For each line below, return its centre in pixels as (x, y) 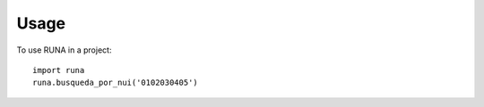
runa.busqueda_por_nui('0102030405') (116, 83)
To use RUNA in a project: (64, 50)
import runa (59, 70)
